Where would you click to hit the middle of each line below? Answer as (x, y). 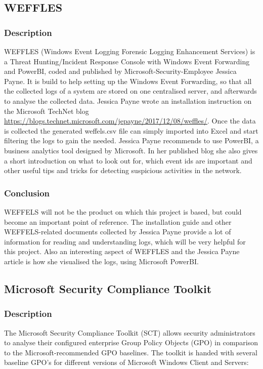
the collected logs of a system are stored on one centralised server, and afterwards (130, 91)
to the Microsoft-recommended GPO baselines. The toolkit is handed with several (131, 352)
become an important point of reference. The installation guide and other (118, 221)
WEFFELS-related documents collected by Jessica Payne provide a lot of (118, 232)
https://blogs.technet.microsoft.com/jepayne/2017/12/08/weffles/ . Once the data (130, 121)
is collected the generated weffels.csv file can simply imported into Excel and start (131, 130)
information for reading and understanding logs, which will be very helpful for (125, 241)
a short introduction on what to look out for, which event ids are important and (128, 160)
